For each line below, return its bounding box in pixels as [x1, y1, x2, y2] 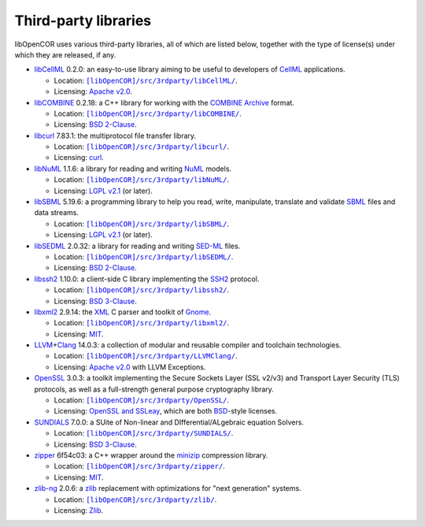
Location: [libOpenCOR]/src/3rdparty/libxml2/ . [54, 318, 230, 328]
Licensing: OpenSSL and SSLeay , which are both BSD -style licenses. [54, 406, 278, 416]
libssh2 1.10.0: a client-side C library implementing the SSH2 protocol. [34, 274, 260, 284]
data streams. [34, 208, 79, 217]
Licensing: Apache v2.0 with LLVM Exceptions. [54, 362, 206, 372]
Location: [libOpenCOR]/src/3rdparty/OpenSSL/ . [54, 395, 230, 405]
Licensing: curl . [54, 153, 104, 162]
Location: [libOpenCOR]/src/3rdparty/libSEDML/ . [54, 252, 234, 262]
